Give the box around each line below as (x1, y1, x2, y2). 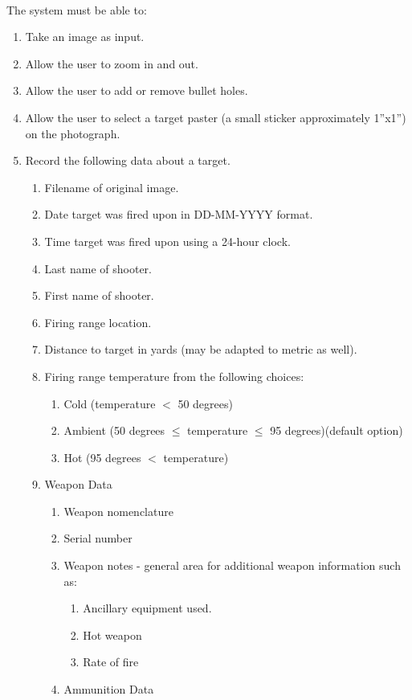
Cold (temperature (63, 395, 156, 411)
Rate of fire (83, 653, 139, 670)
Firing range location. (44, 313, 152, 330)
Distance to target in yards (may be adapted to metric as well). (44, 341, 357, 358)
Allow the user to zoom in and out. (25, 55, 198, 72)
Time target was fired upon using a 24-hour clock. (44, 232, 291, 249)
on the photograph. (25, 125, 120, 141)
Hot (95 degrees (63, 448, 141, 465)
